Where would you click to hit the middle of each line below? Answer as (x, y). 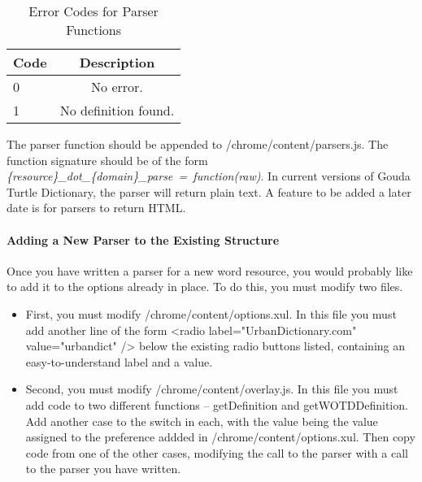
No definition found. (117, 110)
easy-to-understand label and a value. (119, 361)
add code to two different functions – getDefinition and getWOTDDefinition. (217, 404)
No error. (117, 87)
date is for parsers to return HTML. (96, 208)
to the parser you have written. (103, 469)
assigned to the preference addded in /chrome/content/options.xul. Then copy (220, 437)
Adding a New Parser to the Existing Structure (143, 239)
